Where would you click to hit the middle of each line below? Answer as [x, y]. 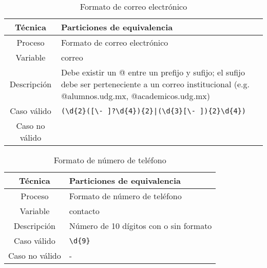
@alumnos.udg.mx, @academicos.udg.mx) [135, 96]
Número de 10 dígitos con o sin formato [140, 226]
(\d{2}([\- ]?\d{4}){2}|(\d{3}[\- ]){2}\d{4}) [154, 111]
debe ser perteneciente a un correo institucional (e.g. [155, 84]
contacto [84, 211]
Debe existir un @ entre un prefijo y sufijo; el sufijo [153, 72]
